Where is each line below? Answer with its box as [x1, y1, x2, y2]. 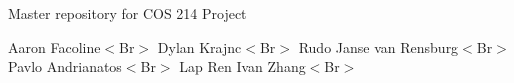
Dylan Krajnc [157, 36, 242, 57]
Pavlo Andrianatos [8, 56, 122, 77]
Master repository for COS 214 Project [8, 3, 247, 23]
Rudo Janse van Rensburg [298, 36, 459, 57]
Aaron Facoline [8, 36, 101, 57]
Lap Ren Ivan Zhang [179, 56, 306, 77]
